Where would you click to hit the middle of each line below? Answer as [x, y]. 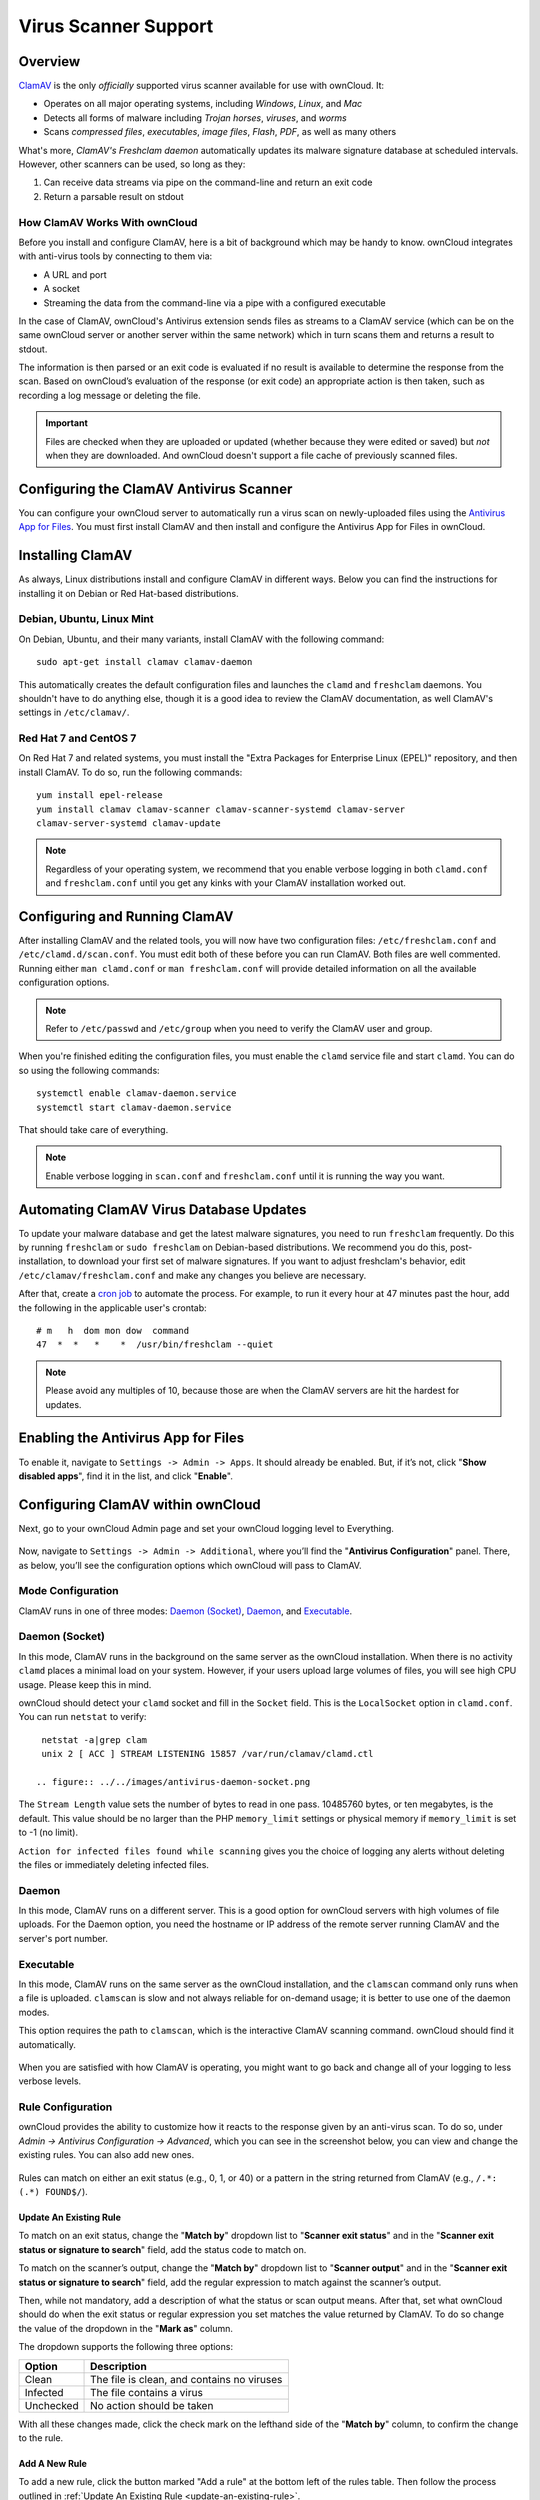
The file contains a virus [147, 2392]
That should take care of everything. [93, 1129]
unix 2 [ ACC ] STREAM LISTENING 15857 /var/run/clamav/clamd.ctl [207, 1754]
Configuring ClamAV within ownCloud [139, 1504]
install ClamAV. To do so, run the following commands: [130, 772]
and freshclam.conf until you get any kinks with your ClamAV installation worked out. [226, 883]
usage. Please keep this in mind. [85, 1684]
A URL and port [75, 274]
